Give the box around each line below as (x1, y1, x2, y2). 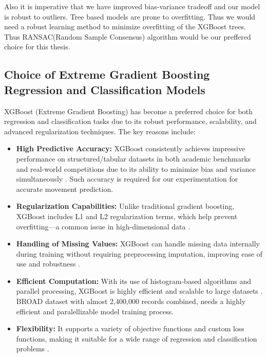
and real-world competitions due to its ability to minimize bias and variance (16, 163, 256, 174)
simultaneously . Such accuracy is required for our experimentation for (16, 173, 238, 184)
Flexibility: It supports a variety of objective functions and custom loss (16, 323, 244, 334)
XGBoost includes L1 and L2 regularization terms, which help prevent (16, 210, 238, 221)
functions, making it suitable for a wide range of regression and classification (16, 333, 257, 344)
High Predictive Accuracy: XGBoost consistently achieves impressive (16, 143, 245, 154)
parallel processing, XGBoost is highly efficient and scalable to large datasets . (16, 285, 263, 296)
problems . (16, 343, 49, 354)
